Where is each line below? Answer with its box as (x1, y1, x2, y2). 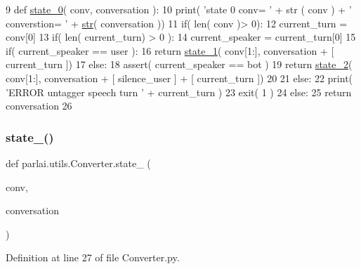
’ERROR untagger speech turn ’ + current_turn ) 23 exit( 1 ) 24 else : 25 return (6, 84, 352, 99)
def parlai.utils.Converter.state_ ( (6, 155, 151, 170)
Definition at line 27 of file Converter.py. (6, 250, 180, 265)
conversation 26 (6, 98, 72, 113)
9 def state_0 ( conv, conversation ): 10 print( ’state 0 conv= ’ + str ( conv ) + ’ (6, 2, 352, 16)
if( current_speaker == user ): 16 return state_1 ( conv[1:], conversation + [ (6, 43, 334, 58)
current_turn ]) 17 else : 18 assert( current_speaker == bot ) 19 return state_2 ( (6, 57, 353, 72)
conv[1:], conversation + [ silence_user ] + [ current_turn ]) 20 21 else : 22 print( (6, 70, 353, 85)
